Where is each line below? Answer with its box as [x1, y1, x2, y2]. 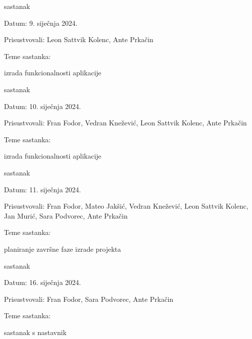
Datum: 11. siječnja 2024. [4, 184, 81, 194]
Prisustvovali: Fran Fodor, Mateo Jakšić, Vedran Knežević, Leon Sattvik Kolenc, [4, 201, 249, 211]
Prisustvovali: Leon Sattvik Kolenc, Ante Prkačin [4, 34, 153, 45]
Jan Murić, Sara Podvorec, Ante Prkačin [4, 210, 128, 221]
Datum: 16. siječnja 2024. [4, 277, 81, 287]
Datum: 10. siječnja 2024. [4, 101, 81, 111]
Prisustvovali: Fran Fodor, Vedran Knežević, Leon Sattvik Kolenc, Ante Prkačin [4, 117, 247, 128]
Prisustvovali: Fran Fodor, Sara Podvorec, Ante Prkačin [4, 293, 174, 304]
